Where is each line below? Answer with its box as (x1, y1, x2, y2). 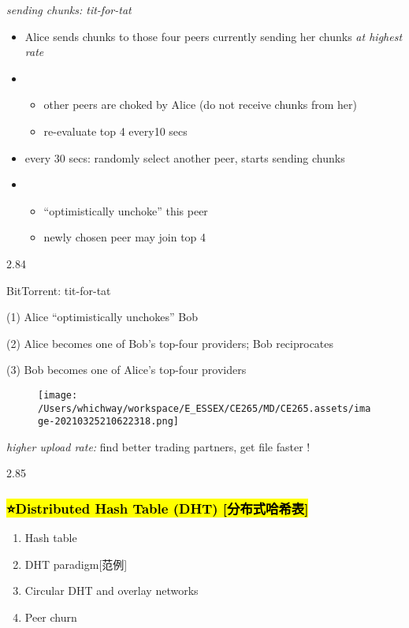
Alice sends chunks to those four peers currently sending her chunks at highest (24, 28, 403, 44)
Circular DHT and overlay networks (24, 582, 199, 599)
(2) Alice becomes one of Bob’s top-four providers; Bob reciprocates (6, 335, 334, 351)
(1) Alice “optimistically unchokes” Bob (6, 308, 198, 325)
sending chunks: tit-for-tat (6, 2, 132, 17)
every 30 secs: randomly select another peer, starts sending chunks (24, 149, 345, 166)
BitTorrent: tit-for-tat (6, 282, 111, 298)
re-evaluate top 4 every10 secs (43, 122, 188, 139)
